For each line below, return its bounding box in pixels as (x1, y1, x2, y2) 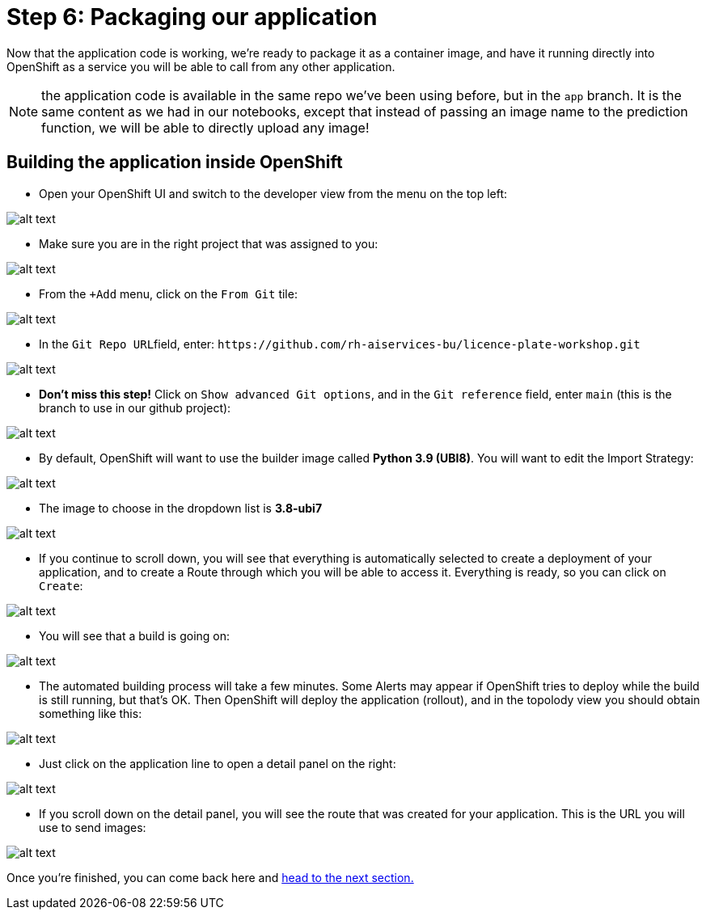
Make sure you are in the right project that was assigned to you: (39, 236, 378, 251)
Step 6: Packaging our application (6, 3, 378, 31)
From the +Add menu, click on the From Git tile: (39, 286, 298, 301)
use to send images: (39, 820, 146, 834)
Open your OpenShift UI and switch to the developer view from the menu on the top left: (39, 186, 508, 201)
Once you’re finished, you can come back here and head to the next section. (6, 870, 414, 884)
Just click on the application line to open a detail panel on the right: (39, 756, 396, 770)
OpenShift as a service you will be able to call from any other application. (6, 59, 395, 74)
